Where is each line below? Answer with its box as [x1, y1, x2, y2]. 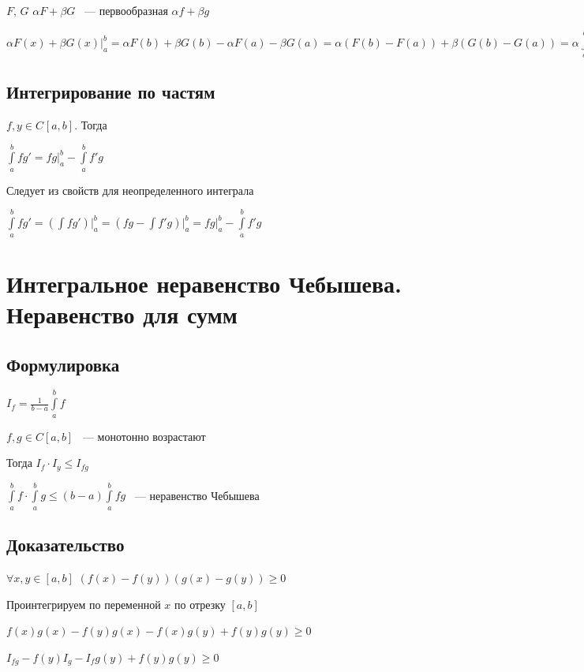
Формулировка [6, 352, 120, 376]
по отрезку [174, 595, 226, 612]
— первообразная [84, 2, 168, 18]
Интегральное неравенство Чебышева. [6, 267, 402, 299]
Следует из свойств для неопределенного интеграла [6, 181, 254, 198]
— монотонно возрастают [82, 427, 206, 444]
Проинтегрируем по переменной [6, 595, 161, 612]
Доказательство [6, 532, 125, 557]
